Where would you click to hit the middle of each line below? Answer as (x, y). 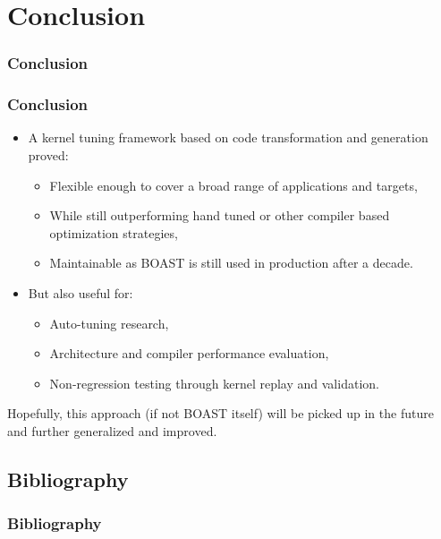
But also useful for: (81, 293)
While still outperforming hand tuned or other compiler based (220, 215)
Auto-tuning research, (109, 323)
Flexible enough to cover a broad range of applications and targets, (233, 185)
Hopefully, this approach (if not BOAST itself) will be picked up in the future (220, 413)
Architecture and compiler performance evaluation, (189, 353)
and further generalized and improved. (112, 430)
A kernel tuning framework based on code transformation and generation (228, 137)
